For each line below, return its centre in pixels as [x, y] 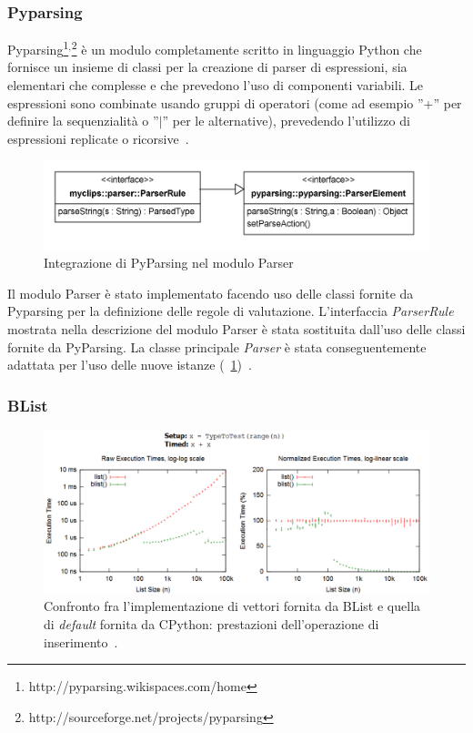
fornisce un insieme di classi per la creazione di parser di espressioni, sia [207, 67]
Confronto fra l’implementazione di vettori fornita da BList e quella [232, 606]
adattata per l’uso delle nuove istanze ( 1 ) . [130, 365]
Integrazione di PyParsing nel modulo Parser [169, 263]
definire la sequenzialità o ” [83, 121]
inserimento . [81, 641]
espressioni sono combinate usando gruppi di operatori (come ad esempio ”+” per [235, 102]
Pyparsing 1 [38, 48]
